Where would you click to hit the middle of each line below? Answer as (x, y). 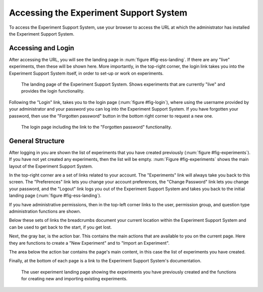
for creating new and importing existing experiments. (74, 279)
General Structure (37, 141)
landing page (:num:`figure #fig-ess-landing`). (55, 195)
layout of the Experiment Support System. (51, 166)
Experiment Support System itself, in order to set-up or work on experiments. (86, 73)
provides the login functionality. (53, 91)
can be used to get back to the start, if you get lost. (60, 227)
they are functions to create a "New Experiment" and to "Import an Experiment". (89, 243)
